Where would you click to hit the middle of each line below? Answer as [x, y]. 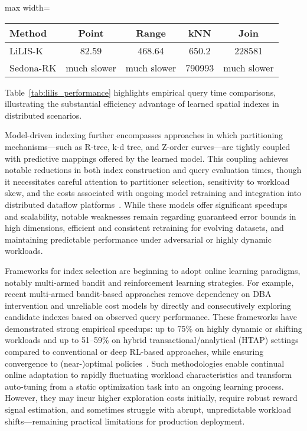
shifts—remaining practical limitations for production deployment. [125, 421]
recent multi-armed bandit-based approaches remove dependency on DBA [138, 294]
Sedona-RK [33, 67]
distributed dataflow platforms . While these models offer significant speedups [146, 204]
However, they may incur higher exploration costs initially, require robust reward [151, 398]
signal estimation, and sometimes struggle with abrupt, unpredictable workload [148, 409]
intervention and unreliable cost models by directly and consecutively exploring [148, 305]
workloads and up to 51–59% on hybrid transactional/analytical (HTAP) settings [152, 340]
